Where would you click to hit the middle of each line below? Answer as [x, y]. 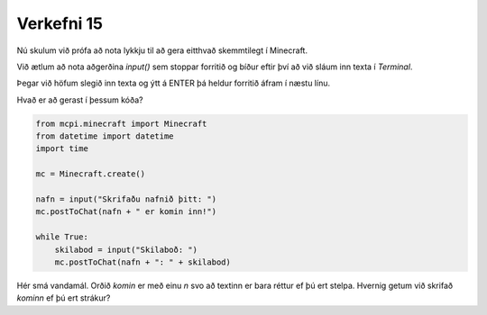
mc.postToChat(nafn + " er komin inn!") [126, 212]
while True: [62, 237]
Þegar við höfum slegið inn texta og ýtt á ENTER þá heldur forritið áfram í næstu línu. [174, 83]
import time [62, 149]
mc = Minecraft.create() [91, 174]
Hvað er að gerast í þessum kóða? [80, 100]
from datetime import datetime [105, 136]
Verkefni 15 [60, 23]
